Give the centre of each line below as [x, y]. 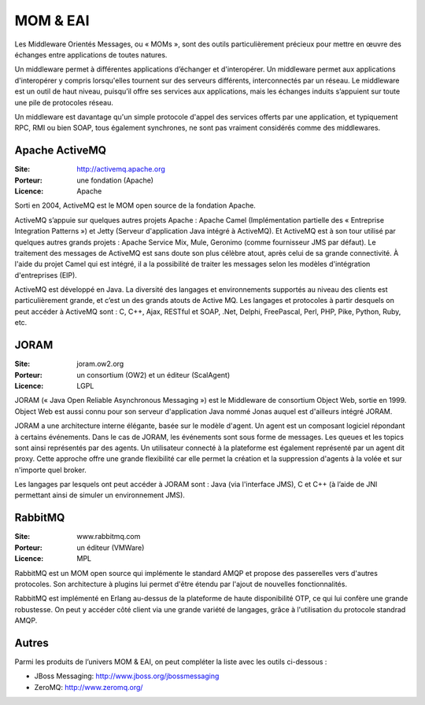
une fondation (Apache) [115, 180]
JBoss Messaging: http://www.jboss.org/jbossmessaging [127, 676]
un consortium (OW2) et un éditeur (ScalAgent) [153, 375]
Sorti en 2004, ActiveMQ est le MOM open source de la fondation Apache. [135, 205]
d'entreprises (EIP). [46, 275]
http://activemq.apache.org [121, 169]
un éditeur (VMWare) [111, 548]
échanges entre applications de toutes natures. [91, 54]
